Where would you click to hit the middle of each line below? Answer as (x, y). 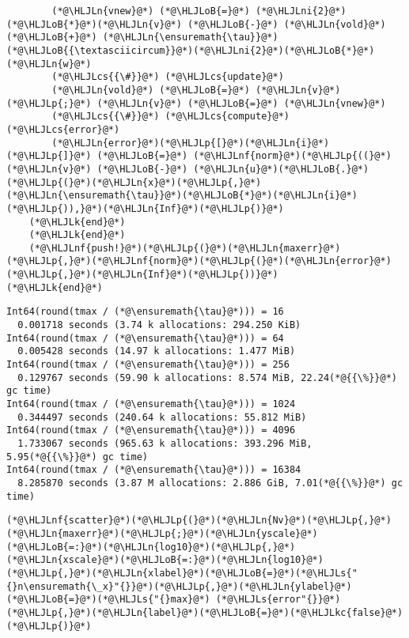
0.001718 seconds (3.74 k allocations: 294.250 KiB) (159, 325)
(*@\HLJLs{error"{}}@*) (278, 600)
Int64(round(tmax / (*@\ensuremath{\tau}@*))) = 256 (148, 365)
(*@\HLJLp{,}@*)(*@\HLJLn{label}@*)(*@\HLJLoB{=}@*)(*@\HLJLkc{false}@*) (205, 612)
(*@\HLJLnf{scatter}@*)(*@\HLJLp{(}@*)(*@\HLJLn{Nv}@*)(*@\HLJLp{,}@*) (199, 521)
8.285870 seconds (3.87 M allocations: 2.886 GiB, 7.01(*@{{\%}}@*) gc (210, 483)
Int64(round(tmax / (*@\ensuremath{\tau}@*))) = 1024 (151, 404)
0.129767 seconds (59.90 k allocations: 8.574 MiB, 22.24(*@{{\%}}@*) (207, 378)
